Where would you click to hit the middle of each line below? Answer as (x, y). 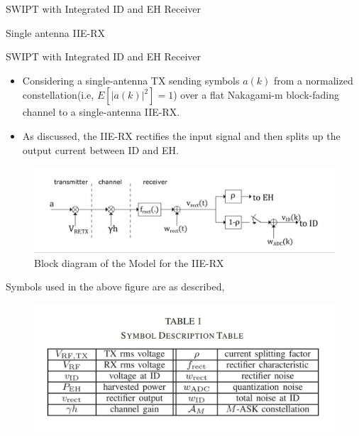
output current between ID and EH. (101, 149)
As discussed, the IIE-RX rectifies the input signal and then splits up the (181, 135)
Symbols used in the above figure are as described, (115, 287)
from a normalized (314, 80)
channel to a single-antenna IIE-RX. (101, 112)
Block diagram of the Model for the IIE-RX (129, 262)
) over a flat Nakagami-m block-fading (256, 95)
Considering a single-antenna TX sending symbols (131, 80)
